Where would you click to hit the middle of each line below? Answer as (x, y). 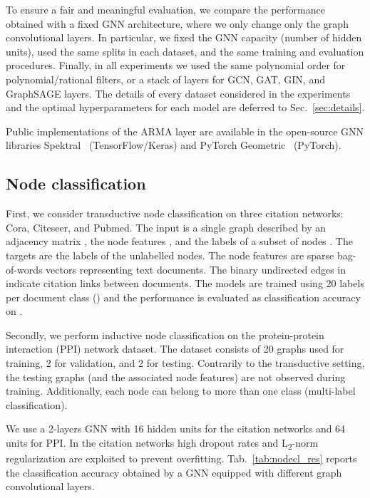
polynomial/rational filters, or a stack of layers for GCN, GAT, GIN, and (165, 79)
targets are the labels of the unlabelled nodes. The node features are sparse (170, 255)
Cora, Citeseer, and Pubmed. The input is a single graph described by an (166, 227)
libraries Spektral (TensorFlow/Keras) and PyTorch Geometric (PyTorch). (174, 145)
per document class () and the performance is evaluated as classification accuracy (183, 297)
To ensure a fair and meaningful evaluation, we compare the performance (165, 9)
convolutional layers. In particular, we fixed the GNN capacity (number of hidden (184, 37)
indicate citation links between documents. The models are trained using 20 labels (185, 283)
